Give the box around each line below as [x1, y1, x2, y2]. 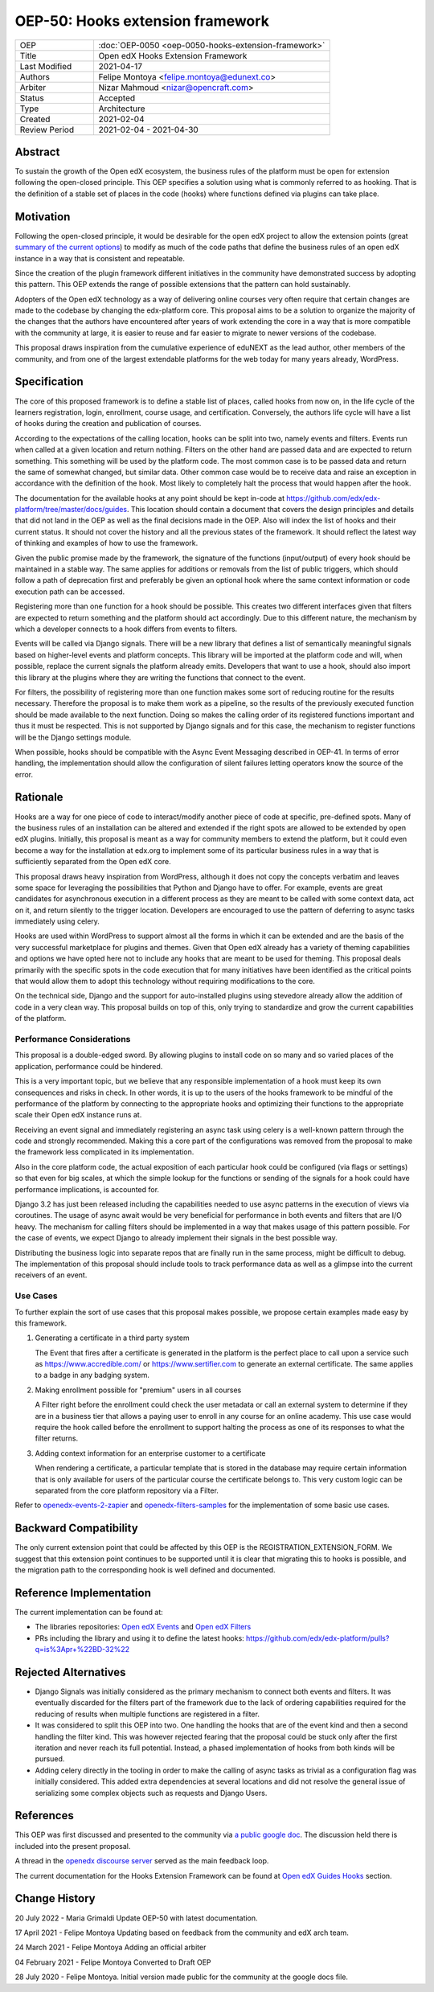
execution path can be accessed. [14, 587, 125, 596]
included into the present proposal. [14, 1841, 131, 1851]
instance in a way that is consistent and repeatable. [14, 253, 185, 263]
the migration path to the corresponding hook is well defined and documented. [14, 1565, 276, 1575]
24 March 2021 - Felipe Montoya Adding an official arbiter [14, 1942, 207, 1953]
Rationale [14, 790, 63, 804]
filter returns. [35, 1433, 79, 1443]
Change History [14, 1892, 96, 1905]
